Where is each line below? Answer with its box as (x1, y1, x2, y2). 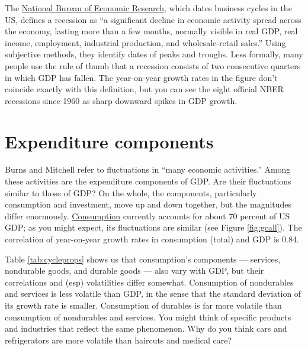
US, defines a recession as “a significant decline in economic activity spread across (5, 13, 301, 25)
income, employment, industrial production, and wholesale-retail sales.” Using (5, 36, 286, 48)
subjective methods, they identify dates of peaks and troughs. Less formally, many (5, 48, 303, 60)
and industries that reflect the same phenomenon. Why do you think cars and (5, 322, 287, 335)
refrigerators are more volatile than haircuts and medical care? (5, 333, 232, 346)
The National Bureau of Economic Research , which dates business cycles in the (5, 2, 292, 14)
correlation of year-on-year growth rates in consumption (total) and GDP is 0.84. (5, 233, 299, 245)
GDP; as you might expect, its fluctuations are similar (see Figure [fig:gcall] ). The (5, 221, 302, 234)
